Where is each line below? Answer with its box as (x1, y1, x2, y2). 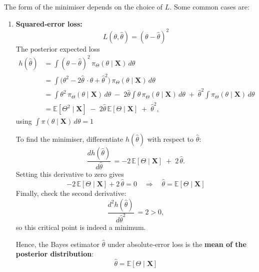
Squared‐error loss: (15, 18, 82, 29)
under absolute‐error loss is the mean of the (107, 238, 246, 249)
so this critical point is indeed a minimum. (15, 222, 146, 232)
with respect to (147, 134, 193, 144)
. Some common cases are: (169, 2, 249, 12)
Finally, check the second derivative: (15, 187, 126, 198)
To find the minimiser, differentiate (15, 134, 123, 144)
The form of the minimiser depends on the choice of (4, 2, 163, 12)
